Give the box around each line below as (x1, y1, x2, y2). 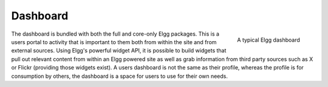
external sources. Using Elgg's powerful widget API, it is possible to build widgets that (11, 47, 227, 54)
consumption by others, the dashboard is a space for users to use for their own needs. (11, 72, 228, 80)
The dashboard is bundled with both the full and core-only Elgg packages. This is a (11, 30, 220, 37)
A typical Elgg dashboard (237, 36, 300, 43)
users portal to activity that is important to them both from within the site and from (11, 38, 217, 45)
